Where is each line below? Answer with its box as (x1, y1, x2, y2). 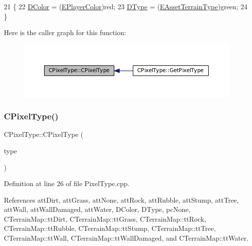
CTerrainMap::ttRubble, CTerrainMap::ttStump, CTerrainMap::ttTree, (4, 223, 216, 233)
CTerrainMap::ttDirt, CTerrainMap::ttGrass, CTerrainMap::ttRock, (4, 213, 206, 224)
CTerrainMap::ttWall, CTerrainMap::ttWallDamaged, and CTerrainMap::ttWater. (4, 233, 249, 243)
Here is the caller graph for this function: (4, 27, 126, 38)
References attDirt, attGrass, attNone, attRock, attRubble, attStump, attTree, (4, 194, 239, 205)
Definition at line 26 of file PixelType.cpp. (4, 178, 129, 189)
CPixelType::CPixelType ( (4, 129, 83, 139)
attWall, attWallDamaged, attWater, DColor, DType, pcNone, (4, 204, 191, 214)
